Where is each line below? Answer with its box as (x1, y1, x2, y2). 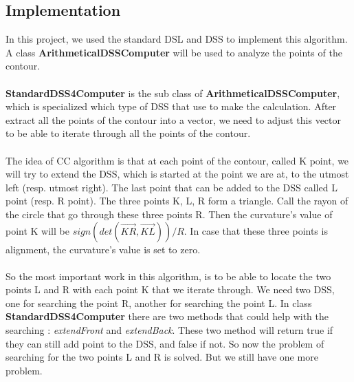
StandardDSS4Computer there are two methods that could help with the (5, 309, 329, 323)
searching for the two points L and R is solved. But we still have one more (5, 350, 318, 364)
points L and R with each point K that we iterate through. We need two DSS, (5, 282, 335, 297)
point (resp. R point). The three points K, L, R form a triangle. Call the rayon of (5, 193, 349, 208)
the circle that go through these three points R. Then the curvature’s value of (5, 206, 333, 221)
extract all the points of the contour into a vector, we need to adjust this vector (5, 112, 342, 127)
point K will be (5, 223, 69, 237)
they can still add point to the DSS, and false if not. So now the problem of (5, 336, 324, 350)
